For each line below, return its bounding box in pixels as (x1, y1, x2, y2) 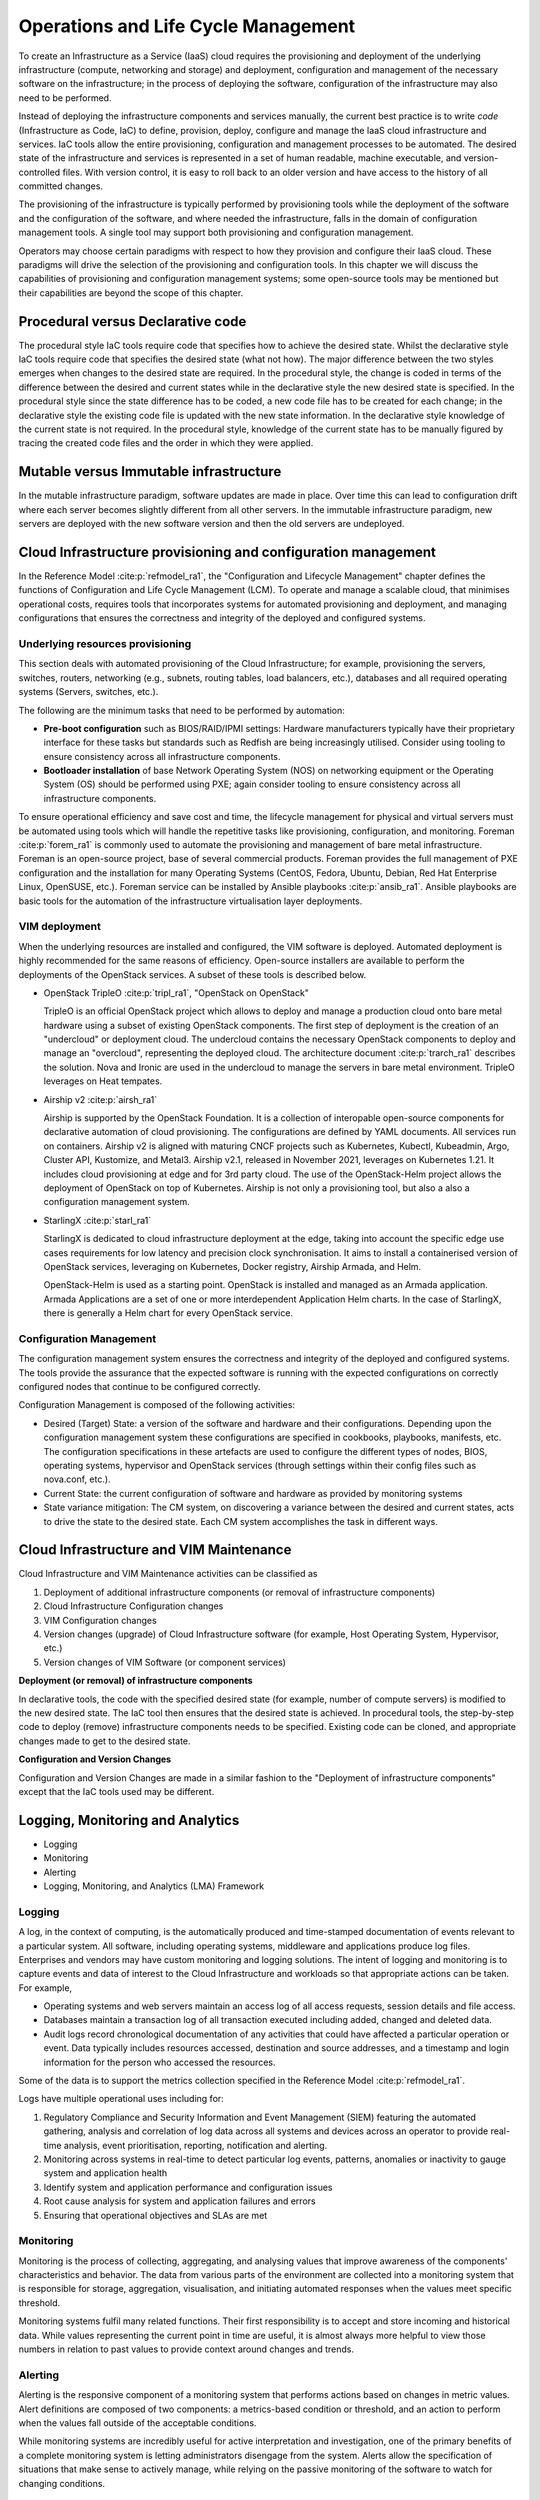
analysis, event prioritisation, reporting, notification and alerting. (63, 2139, 328, 2151)
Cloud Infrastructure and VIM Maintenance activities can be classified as (18, 1568, 318, 1580)
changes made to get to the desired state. (18, 1735, 191, 1747)
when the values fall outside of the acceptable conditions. (18, 2416, 257, 2429)
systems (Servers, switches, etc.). (18, 686, 159, 698)
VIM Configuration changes (43, 1614, 157, 1626)
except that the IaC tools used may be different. (18, 1785, 215, 1797)
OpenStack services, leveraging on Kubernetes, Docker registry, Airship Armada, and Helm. (43, 1260, 422, 1272)
